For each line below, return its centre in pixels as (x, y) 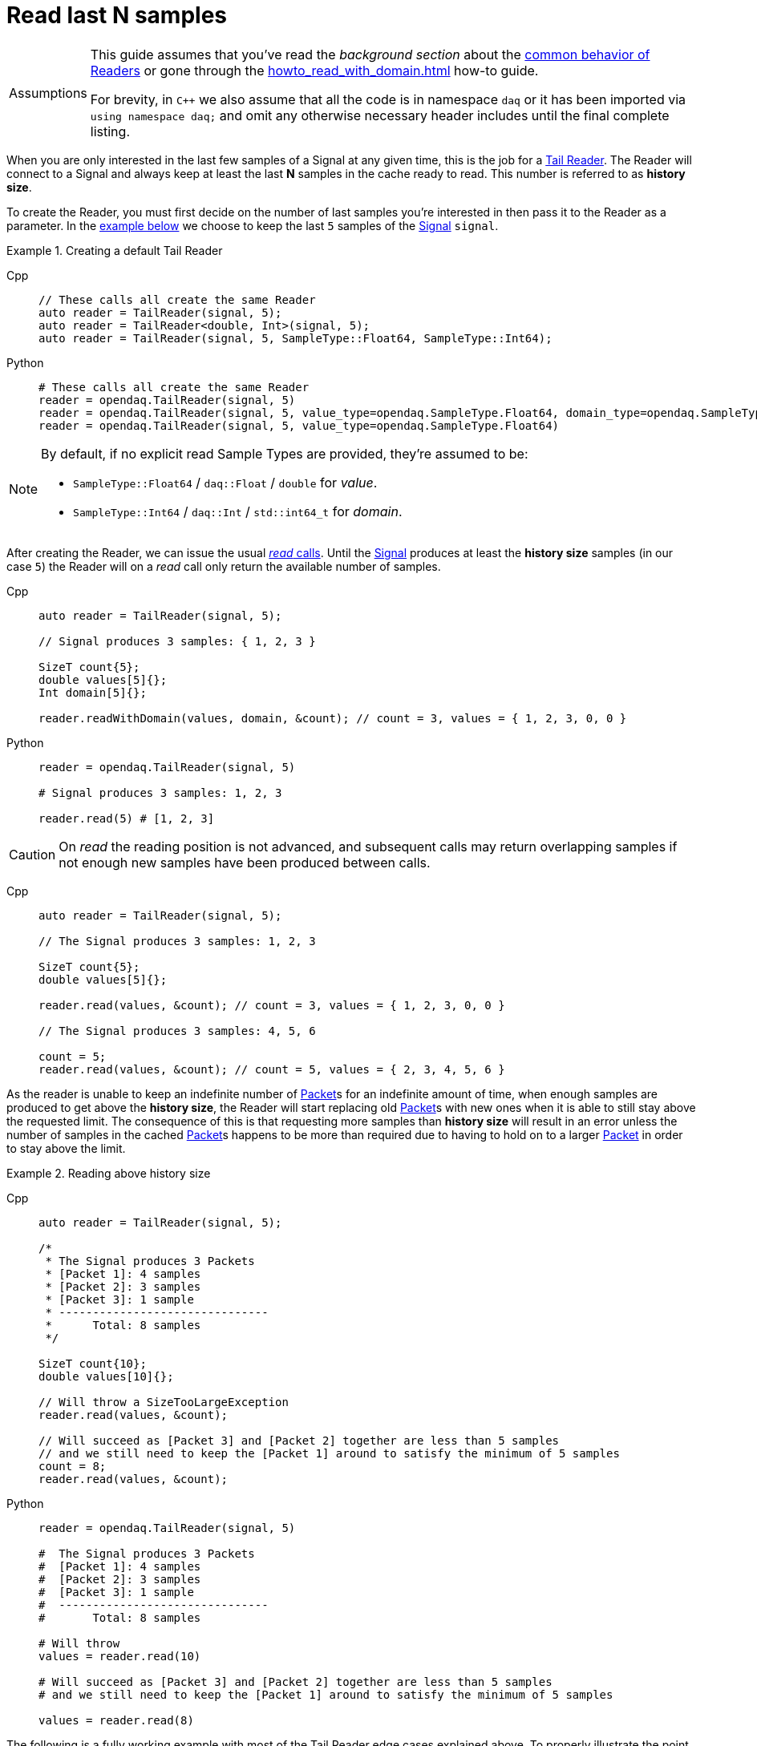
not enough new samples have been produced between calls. (245, 862)
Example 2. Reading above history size (109, 1173)
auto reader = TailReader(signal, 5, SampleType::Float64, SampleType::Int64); (296, 338)
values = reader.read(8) (116, 1720)
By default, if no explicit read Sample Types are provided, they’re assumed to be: (285, 453)
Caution (32, 854)
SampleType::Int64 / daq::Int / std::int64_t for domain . (238, 511)
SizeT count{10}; (93, 1363)
